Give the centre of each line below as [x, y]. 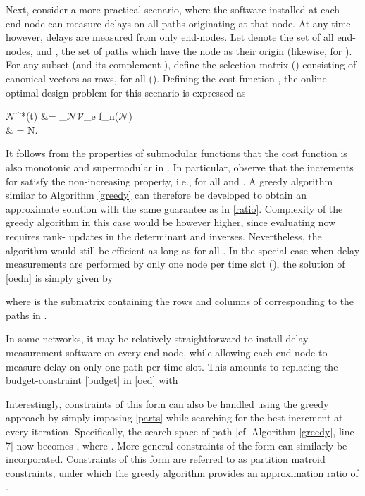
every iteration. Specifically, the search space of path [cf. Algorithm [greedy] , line [180, 432]
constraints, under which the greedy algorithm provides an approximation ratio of [182, 472]
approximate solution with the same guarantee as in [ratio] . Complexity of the [174, 208]
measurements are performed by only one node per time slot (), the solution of [175, 264]
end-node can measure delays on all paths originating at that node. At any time [178, 23]
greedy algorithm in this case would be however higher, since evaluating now [171, 222]
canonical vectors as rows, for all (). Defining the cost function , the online [166, 78]
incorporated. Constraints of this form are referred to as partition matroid [166, 459]
